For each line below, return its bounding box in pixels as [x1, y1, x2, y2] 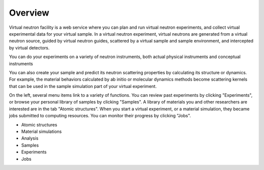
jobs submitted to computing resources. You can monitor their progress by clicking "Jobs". [9, 113, 191, 119]
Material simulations [21, 128, 62, 134]
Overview [9, 7, 49, 18]
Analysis [21, 135, 39, 141]
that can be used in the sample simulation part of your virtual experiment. [9, 83, 157, 89]
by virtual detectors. [9, 44, 50, 51]
